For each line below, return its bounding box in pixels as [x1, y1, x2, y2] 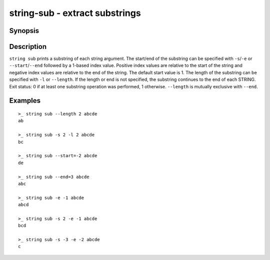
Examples [9, 96, 41, 105]
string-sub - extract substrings [9, 7, 141, 18]
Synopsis [9, 26, 39, 35]
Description [9, 42, 47, 51]
